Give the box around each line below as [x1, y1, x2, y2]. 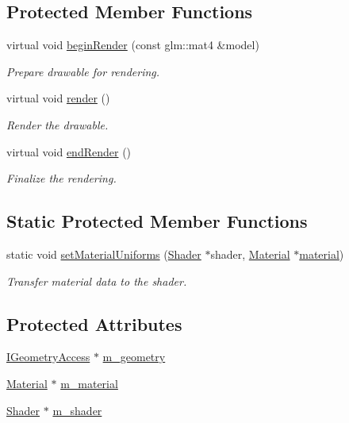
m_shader [52, 402, 102, 418]
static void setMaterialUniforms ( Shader [6, 245, 201, 262]
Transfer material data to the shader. [6, 272, 187, 289]
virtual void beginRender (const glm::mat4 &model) [6, 37, 259, 53]
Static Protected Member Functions [6, 209, 308, 233]
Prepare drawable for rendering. [6, 63, 160, 79]
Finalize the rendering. [6, 170, 117, 187]
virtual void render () [6, 90, 110, 106]
